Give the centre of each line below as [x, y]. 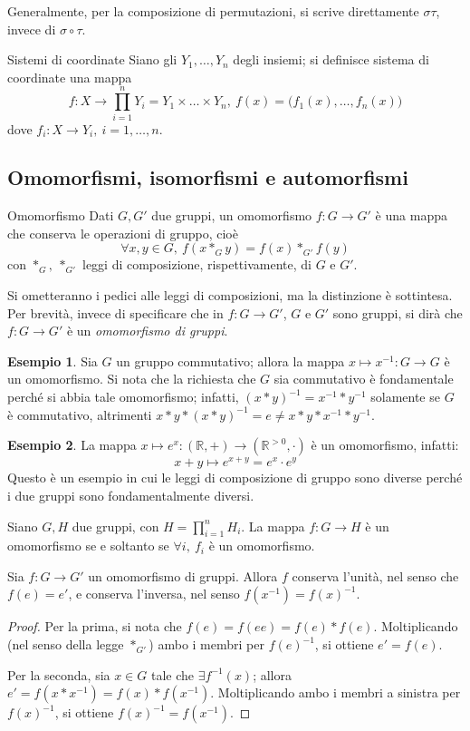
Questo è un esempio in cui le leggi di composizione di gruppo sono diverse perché [235, 478]
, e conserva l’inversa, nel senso [154, 594]
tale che [173, 674]
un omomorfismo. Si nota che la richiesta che [132, 379]
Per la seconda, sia [59, 674]
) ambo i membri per [206, 644]
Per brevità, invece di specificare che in [115, 312]
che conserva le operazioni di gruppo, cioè [123, 233]
